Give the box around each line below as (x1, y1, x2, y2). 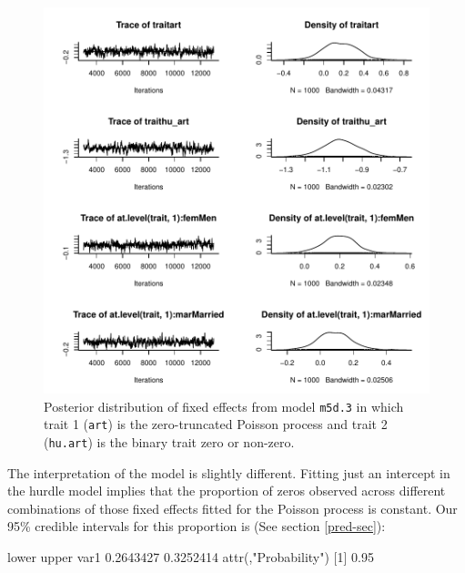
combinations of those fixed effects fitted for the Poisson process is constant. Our (7, 498, 458, 517)
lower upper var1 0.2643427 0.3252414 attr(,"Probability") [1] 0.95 (7, 547, 374, 566)
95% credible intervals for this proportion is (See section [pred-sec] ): (7, 517, 386, 536)
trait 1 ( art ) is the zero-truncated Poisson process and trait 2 (44, 414, 388, 434)
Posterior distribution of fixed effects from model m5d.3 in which (44, 396, 404, 415)
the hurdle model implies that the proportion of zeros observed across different (7, 481, 446, 500)
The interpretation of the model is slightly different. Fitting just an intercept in (7, 463, 450, 482)
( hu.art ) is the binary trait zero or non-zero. (44, 432, 295, 451)
